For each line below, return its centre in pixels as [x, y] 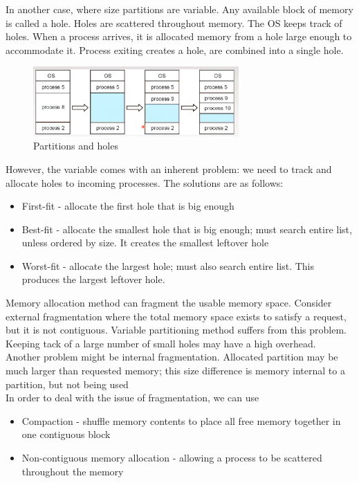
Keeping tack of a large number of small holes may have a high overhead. [161, 343]
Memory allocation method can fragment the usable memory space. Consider [169, 303]
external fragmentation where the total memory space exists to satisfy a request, [176, 316]
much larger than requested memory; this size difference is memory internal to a [175, 371]
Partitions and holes [76, 146]
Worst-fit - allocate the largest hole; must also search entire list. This [168, 265]
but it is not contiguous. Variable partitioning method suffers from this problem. [176, 330]
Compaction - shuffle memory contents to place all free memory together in [181, 420]
